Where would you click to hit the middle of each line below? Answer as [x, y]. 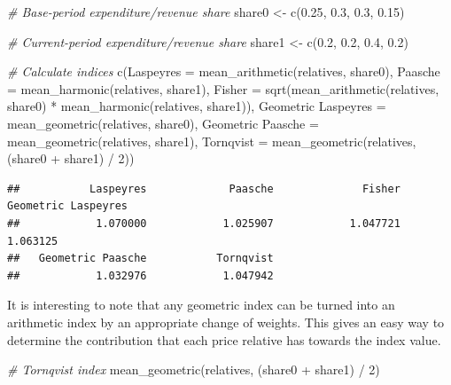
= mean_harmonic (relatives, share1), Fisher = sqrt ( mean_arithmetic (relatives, [223, 88]
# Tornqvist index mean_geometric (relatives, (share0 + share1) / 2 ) [194, 369]
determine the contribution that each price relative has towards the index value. [224, 339]
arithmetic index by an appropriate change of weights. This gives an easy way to [226, 322]
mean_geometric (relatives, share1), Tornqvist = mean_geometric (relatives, [212, 141]
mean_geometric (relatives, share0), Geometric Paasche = [163, 123]
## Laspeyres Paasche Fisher [204, 189]
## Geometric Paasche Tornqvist [140, 259]
